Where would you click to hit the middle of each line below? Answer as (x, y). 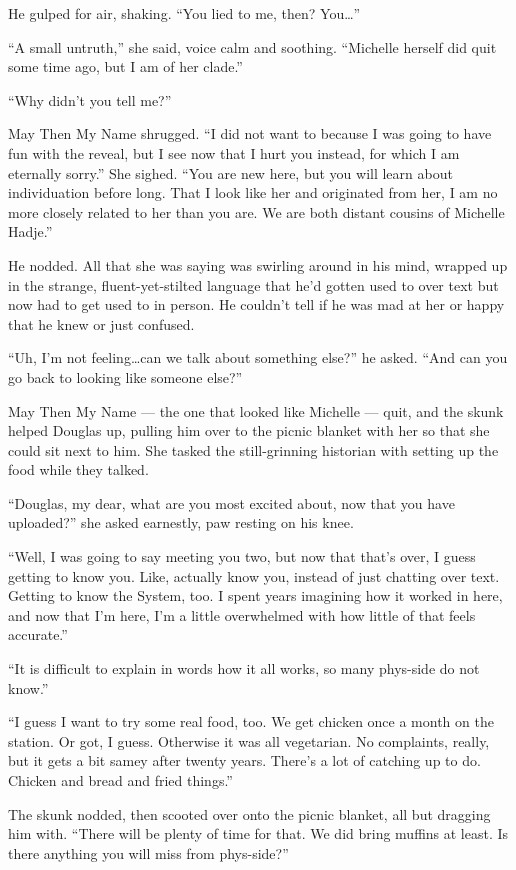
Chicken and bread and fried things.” (120, 780)
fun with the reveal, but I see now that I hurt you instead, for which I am (234, 152)
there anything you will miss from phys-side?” (148, 852)
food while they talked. (78, 469)
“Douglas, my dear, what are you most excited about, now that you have (231, 502)
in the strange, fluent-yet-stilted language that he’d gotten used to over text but (253, 284)
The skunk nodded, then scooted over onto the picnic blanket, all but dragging (249, 813)
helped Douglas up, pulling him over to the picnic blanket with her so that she (249, 430)
